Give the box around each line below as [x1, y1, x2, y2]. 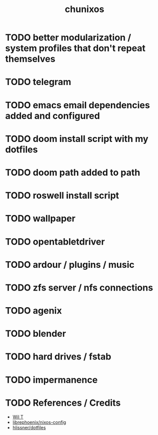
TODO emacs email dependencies [5, 99, 150, 111]
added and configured [5, 110, 100, 121]
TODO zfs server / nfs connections [5, 282, 153, 293]
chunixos [64, 4, 105, 15]
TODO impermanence [5, 374, 98, 386]
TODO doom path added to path [5, 167, 140, 178]
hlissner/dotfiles [12, 424, 46, 430]
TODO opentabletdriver [5, 236, 105, 247]
